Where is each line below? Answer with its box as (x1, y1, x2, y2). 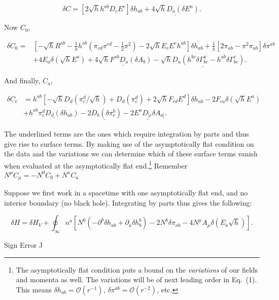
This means (16, 284, 52, 294)
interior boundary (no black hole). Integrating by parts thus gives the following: (4, 197, 252, 208)
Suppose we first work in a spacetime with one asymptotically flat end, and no (4, 187, 248, 197)
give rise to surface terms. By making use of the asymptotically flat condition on (4, 138, 254, 149)
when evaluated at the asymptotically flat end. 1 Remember (4, 158, 188, 171)
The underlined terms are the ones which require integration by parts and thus (4, 128, 249, 139)
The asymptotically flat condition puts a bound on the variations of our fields (16, 264, 258, 275)
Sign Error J (4, 239, 43, 250)
